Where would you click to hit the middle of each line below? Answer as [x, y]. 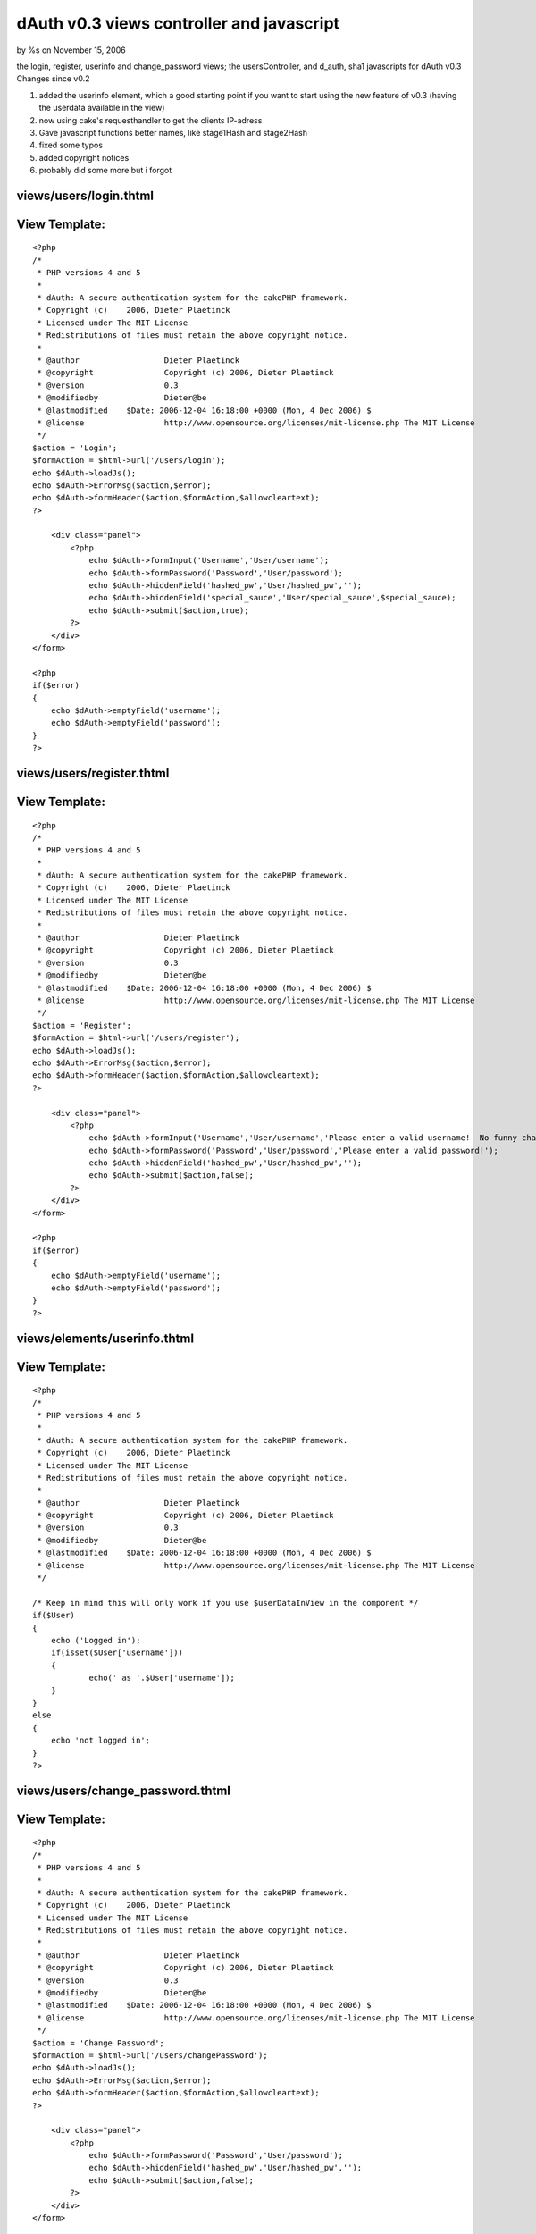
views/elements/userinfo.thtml [105, 1338]
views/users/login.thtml [85, 195]
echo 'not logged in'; [100, 1741]
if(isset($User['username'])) [117, 1653]
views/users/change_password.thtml [124, 1790]
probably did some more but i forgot [105, 171]
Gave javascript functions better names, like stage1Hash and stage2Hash [173, 132]
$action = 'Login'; [75, 448]
